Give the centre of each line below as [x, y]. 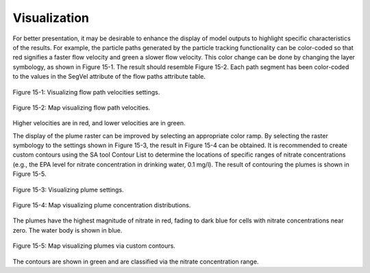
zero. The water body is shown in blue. [67, 230]
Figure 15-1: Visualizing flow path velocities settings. [86, 92]
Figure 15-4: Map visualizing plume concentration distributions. [102, 205]
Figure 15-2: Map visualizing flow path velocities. [82, 107]
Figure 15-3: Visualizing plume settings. [68, 190]
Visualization [51, 18]
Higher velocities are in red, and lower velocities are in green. [99, 123]
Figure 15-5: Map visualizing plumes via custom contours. [94, 246]
